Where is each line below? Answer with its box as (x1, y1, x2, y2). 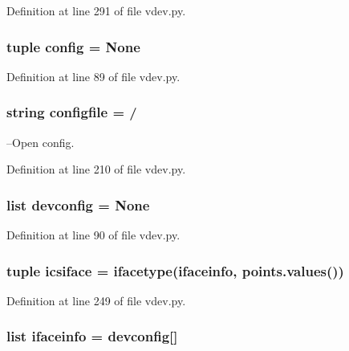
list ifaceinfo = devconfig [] (6, 326, 178, 346)
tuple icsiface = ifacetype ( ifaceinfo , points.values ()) (6, 260, 344, 280)
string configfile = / (6, 102, 137, 122)
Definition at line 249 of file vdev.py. (6, 292, 186, 308)
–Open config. (6, 133, 75, 150)
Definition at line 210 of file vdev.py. (6, 161, 186, 178)
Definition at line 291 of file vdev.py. (6, 2, 186, 18)
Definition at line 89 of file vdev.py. (6, 67, 181, 84)
